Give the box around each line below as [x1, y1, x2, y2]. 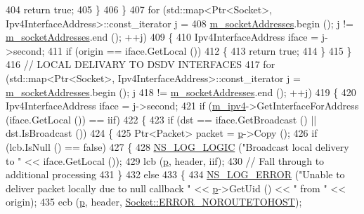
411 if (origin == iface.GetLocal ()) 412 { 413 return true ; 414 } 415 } [47, 43, 352, 58]
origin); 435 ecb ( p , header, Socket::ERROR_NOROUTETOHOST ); [6, 194, 302, 209]
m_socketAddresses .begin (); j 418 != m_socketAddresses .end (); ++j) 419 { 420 [6, 84, 356, 99]
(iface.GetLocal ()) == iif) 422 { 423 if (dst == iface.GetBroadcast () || [6, 112, 317, 126]
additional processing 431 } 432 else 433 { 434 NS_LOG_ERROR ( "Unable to [6, 167, 345, 182]
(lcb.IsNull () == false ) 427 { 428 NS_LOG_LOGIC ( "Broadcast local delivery [6, 139, 349, 154]
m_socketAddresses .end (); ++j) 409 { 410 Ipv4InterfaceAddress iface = [6, 29, 319, 44]
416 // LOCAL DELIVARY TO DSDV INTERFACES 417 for [6, 57, 275, 72]
